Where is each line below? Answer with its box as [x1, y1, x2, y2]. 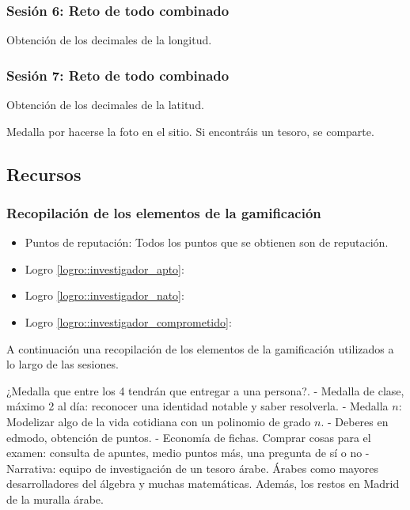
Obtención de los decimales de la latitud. [6, 96, 204, 113]
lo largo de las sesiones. [6, 356, 119, 372]
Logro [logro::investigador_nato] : [25, 287, 184, 304]
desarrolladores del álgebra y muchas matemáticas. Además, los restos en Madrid [6, 475, 400, 492]
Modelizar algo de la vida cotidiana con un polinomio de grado [6, 413, 311, 429]
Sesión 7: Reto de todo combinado [6, 65, 230, 85]
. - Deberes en [321, 413, 389, 429]
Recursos [6, 161, 82, 186]
